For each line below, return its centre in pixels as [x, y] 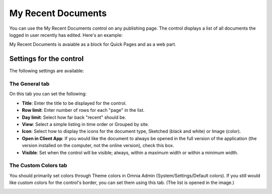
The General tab [29, 84]
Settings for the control [47, 59]
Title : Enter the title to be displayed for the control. [74, 103]
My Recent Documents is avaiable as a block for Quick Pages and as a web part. [93, 44]
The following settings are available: [47, 71]
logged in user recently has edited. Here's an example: [66, 35]
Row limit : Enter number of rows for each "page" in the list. [83, 110]
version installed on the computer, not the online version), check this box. [98, 146]
